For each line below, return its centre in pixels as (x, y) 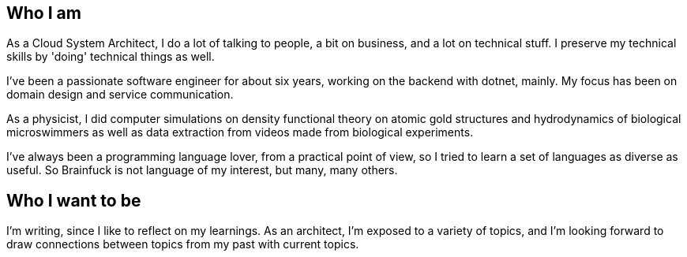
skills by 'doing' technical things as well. (111, 57)
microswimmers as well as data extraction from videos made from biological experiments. (240, 132)
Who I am (44, 13)
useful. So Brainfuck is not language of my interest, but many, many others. (202, 170)
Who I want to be (74, 200)
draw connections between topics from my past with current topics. (183, 244)
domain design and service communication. (120, 95)
